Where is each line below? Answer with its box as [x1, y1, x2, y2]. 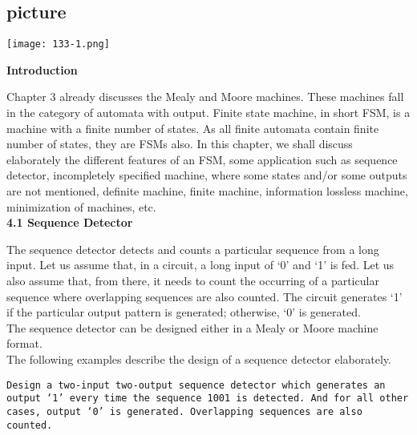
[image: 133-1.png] [6, 38, 110, 50]
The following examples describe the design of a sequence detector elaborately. [6, 350, 391, 367]
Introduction [6, 61, 78, 78]
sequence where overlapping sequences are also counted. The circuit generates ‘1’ [6, 288, 403, 304]
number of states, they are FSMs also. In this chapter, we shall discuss [6, 135, 353, 152]
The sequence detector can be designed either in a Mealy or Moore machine [6, 319, 379, 336]
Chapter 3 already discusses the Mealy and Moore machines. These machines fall [6, 88, 404, 105]
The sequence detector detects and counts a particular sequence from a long [6, 240, 379, 257]
